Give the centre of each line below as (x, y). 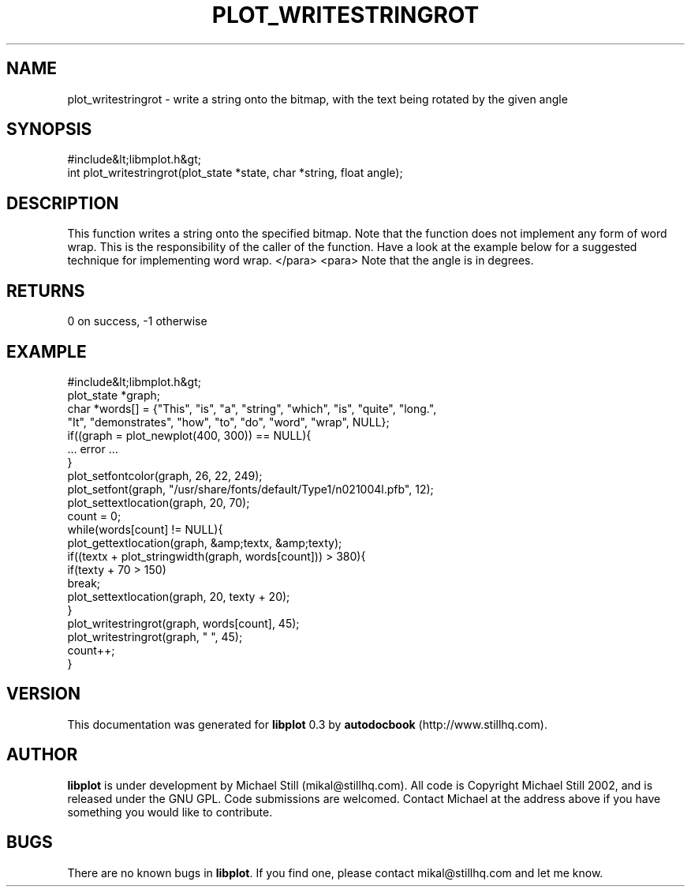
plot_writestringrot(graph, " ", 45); (155, 636)
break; (84, 583)
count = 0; (94, 516)
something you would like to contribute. (170, 812)
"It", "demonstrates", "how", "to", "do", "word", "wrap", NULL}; (228, 422)
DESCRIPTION (63, 203)
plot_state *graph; (114, 395)
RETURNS (46, 291)
